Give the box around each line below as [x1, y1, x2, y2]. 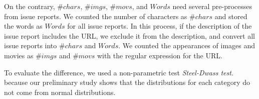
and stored [214, 11, 247, 21]
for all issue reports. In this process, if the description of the [67, 21, 252, 31]
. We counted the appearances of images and [118, 40, 255, 51]
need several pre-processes [172, 1, 252, 11]
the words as [4, 21, 43, 31]
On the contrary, [4, 1, 55, 11]
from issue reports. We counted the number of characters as [4, 11, 187, 21]
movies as [4, 50, 34, 60]
